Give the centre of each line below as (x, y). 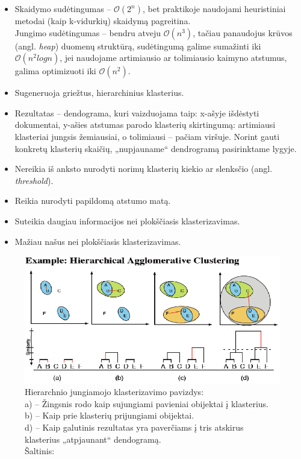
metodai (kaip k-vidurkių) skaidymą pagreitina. (103, 21)
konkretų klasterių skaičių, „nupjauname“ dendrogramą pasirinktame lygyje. (156, 148)
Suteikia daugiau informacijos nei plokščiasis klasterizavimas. (127, 220)
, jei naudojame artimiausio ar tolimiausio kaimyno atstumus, (173, 58)
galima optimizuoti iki (55, 71)
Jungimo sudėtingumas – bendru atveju (88, 32)
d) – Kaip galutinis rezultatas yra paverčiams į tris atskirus (134, 427)
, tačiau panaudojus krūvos (243, 32)
